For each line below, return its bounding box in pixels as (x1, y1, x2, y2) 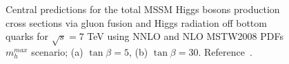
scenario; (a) (31, 44, 83, 58)
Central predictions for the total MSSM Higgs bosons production (6, 2, 280, 16)
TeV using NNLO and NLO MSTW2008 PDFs (87, 29, 283, 43)
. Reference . (198, 44, 252, 58)
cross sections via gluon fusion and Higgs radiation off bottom (6, 15, 267, 30)
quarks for (6, 29, 49, 43)
